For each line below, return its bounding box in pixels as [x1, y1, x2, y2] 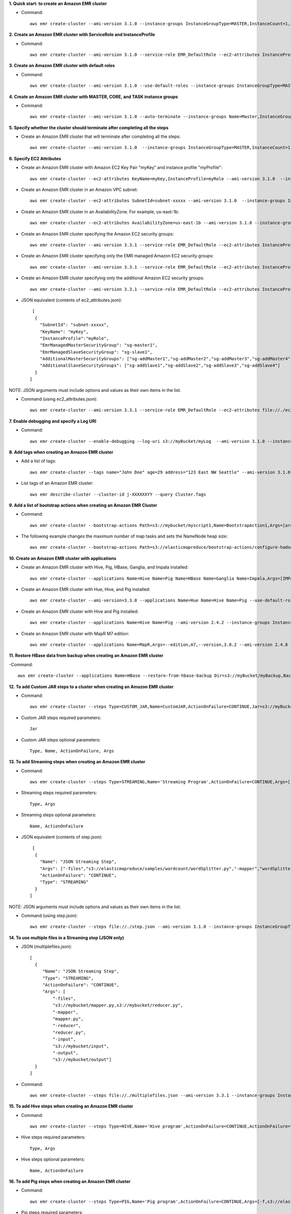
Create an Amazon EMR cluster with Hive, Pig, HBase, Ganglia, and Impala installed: [21, 564, 189, 570]
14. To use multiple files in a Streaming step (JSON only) [9, 935, 125, 941]
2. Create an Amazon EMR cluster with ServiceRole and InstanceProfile [9, 32, 155, 37]
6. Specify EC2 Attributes [9, 155, 62, 161]
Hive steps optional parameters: [21, 1156, 85, 1163]
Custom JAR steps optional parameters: [21, 737, 101, 742]
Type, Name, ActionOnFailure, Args [30, 748, 114, 754]
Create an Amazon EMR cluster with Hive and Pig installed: [21, 608, 139, 614]
